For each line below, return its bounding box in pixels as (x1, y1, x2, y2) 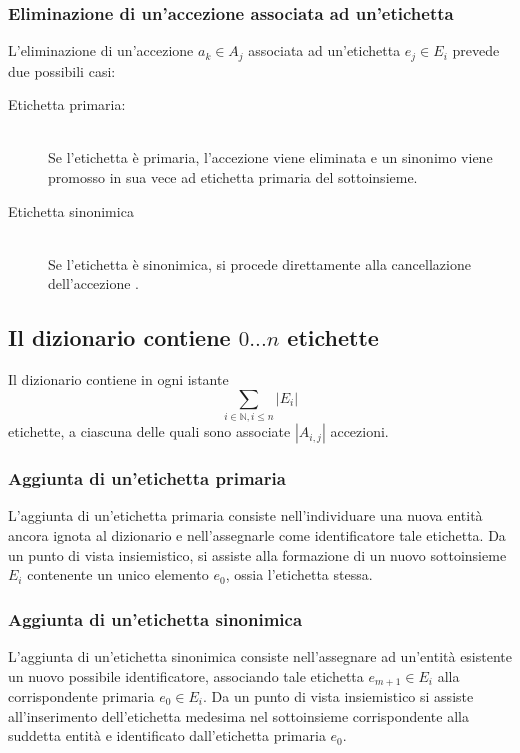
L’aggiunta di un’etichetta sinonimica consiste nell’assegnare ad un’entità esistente (8, 645, 512, 666)
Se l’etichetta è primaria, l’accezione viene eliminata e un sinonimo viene (48, 147, 493, 168)
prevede (452, 40, 500, 61)
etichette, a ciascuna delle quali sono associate (8, 421, 291, 442)
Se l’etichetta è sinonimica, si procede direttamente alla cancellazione (48, 253, 471, 274)
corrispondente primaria (8, 686, 155, 706)
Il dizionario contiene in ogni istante (8, 369, 229, 390)
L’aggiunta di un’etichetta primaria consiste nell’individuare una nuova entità (8, 505, 483, 526)
